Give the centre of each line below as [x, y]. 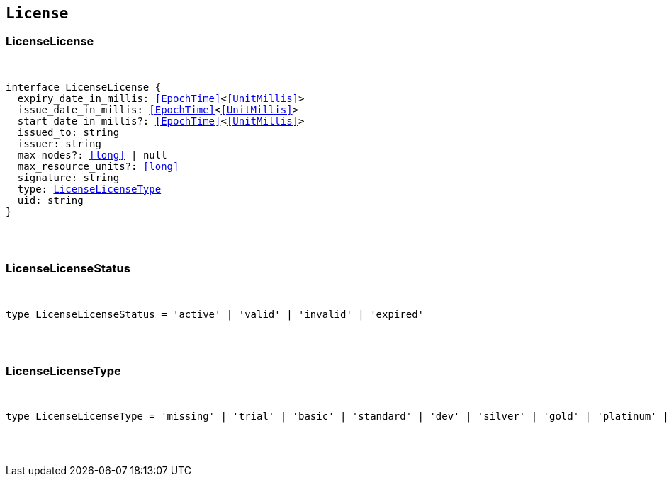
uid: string [50, 200]
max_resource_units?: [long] [98, 166]
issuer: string [59, 143]
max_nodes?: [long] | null [92, 155]
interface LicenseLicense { [84, 87]
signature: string [68, 177]
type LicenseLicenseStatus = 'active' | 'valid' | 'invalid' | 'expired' [215, 314]
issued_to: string [68, 132]
